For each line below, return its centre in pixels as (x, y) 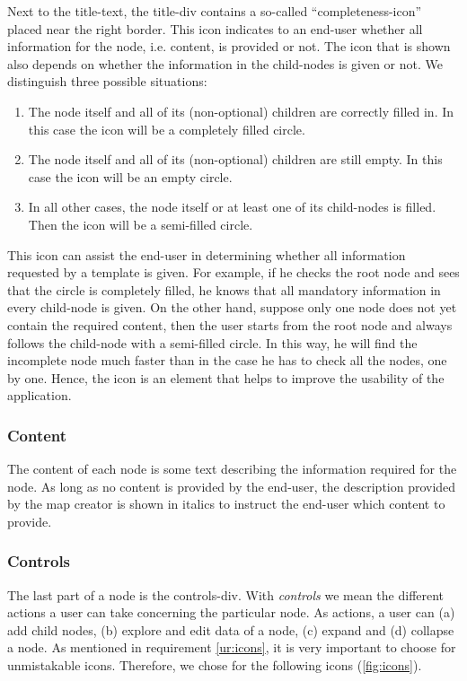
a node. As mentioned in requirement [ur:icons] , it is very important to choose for (232, 647)
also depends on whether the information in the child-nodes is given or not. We (225, 63)
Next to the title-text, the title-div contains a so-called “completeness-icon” (215, 11)
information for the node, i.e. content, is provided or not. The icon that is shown (229, 46)
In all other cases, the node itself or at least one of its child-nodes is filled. (232, 207)
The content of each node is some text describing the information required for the (232, 469)
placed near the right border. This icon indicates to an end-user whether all (215, 28)
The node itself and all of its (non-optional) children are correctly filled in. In (241, 111)
